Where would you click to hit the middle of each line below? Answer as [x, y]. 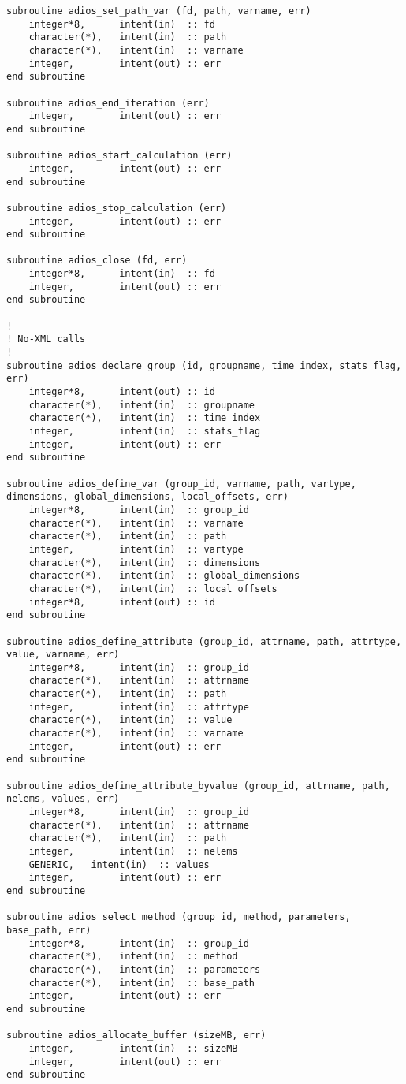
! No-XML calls [46, 339]
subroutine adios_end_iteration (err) [108, 103]
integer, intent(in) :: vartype [136, 549]
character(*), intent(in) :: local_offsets [153, 589]
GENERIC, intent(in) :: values [119, 864]
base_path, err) [49, 930]
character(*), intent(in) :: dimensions [145, 562]
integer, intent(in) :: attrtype [139, 707]
